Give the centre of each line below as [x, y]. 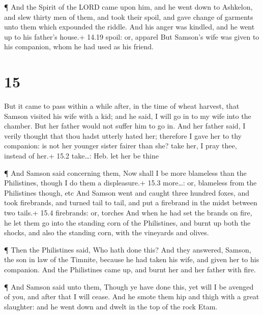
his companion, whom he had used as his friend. [79, 46]
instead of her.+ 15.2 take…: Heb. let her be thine [81, 156]
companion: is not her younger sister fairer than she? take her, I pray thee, [121, 146]
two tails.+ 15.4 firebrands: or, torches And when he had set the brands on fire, [128, 213]
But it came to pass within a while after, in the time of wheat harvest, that [122, 106]
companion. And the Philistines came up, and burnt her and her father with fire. [130, 269]
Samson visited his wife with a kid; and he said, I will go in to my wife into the [128, 116]
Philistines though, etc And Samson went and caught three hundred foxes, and [127, 192]
